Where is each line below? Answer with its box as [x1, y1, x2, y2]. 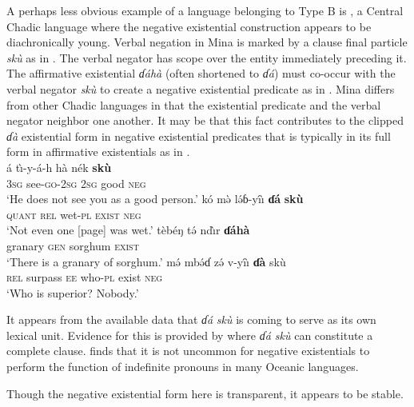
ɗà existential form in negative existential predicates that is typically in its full [6, 127, 391, 144]
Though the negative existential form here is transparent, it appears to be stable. [6, 385, 404, 401]
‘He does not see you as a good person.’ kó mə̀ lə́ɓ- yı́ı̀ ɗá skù [6, 190, 304, 207]
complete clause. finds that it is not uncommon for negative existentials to [6, 342, 370, 359]
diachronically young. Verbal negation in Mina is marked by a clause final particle [6, 34, 408, 50]
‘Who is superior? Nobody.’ [6, 284, 139, 301]
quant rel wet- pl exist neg [6, 205, 141, 222]
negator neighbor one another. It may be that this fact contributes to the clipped [6, 112, 404, 129]
